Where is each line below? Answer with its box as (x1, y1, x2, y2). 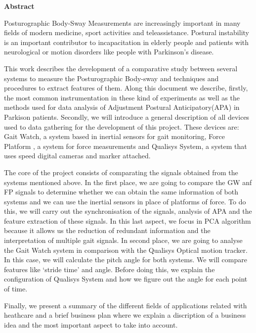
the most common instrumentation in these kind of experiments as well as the (4, 92, 240, 102)
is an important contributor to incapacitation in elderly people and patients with (4, 37, 249, 47)
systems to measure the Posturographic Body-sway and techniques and (4, 73, 219, 83)
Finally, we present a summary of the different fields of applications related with (4, 300, 247, 310)
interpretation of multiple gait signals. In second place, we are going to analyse (4, 235, 243, 245)
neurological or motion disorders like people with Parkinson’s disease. (4, 47, 214, 57)
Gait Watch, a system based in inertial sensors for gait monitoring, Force (4, 131, 225, 142)
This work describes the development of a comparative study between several (4, 63, 238, 73)
